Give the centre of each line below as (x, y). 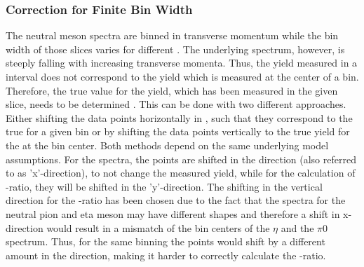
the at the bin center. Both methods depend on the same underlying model (167, 145)
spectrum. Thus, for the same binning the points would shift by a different (166, 241)
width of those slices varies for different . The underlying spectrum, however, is (175, 49)
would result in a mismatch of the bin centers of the (158, 227)
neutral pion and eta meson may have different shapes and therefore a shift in (173, 213)
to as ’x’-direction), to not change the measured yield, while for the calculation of (181, 173)
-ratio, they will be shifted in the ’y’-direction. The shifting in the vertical (164, 186)
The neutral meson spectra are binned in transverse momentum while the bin (172, 35)
